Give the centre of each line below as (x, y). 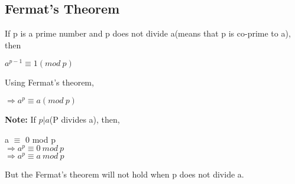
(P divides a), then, (85, 119)
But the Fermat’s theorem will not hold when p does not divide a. (124, 174)
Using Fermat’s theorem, (49, 82)
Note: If (20, 119)
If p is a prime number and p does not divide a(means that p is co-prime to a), (148, 33)
